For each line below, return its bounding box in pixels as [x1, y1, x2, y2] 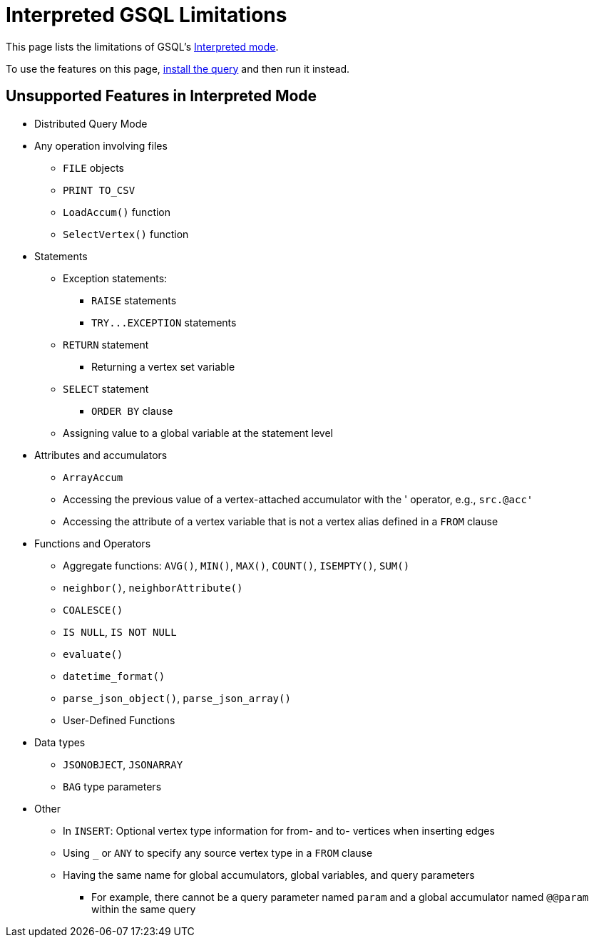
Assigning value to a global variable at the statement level [63, 426, 334, 439]
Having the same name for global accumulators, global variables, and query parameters [63, 868, 475, 881]
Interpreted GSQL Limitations [6, 3, 287, 27]
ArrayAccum [63, 471, 123, 483]
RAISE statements [91, 294, 177, 306]
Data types [34, 736, 86, 748]
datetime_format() [63, 670, 165, 682]
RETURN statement [63, 338, 149, 351]
